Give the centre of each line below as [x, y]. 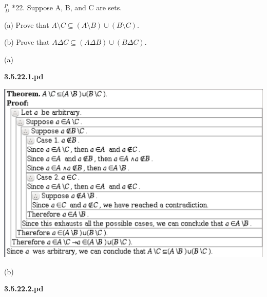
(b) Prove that [27, 42]
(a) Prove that [27, 24]
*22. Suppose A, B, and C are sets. [67, 7]
